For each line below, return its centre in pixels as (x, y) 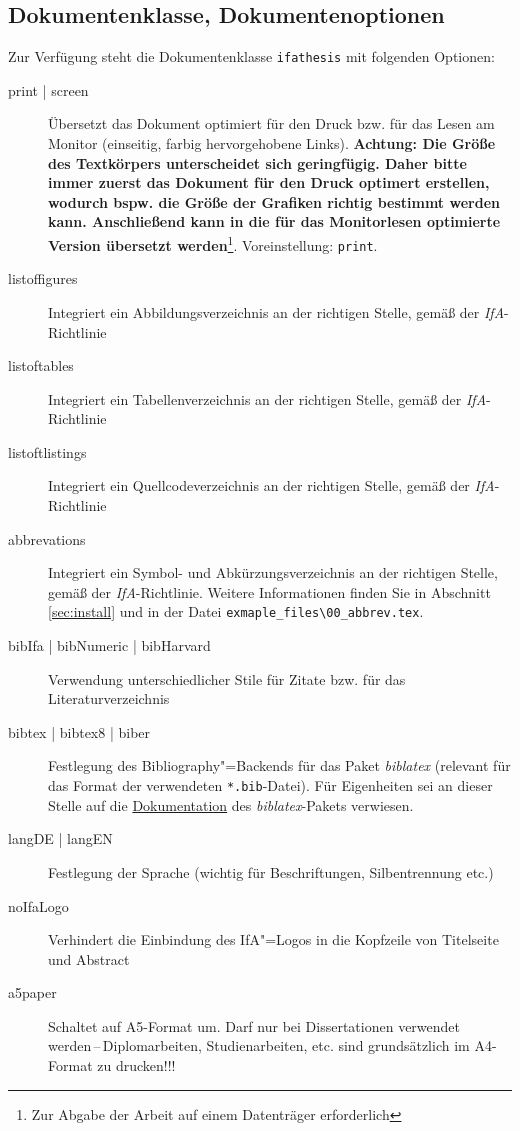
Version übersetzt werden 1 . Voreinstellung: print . (213, 243)
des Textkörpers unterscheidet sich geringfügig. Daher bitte (257, 162)
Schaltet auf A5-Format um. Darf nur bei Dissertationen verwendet (254, 1025)
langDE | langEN (60, 838)
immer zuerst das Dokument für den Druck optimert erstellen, (269, 182)
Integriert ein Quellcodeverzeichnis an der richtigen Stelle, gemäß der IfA (271, 485)
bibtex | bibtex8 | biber (79, 731)
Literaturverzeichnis (109, 698)
